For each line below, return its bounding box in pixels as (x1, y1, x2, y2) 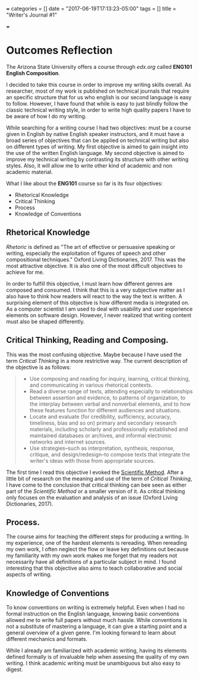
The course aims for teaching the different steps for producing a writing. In (6, 533, 189, 540)
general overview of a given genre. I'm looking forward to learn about (6, 629, 176, 636)
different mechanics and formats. (6, 636, 88, 643)
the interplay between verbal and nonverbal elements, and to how (29, 400, 191, 408)
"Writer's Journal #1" (6, 11, 58, 18)
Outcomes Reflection (6, 44, 113, 57)
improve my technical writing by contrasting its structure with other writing (6, 156, 189, 163)
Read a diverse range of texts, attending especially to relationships (29, 387, 193, 394)
